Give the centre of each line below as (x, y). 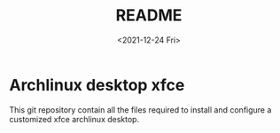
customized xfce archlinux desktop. (74, 119)
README (149, 16)
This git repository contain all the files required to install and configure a (140, 110)
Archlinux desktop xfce (97, 85)
